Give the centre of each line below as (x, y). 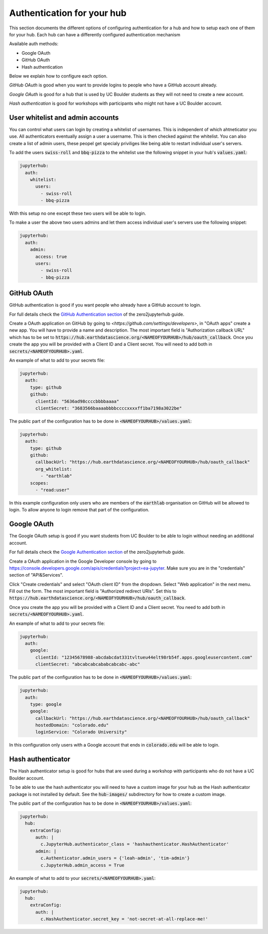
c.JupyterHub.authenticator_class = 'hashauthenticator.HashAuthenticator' (135, 844)
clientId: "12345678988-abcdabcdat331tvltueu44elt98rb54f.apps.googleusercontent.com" (144, 657)
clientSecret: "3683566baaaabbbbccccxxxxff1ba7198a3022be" (109, 408)
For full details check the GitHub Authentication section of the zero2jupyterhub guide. (97, 314)
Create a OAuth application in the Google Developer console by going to (83, 561)
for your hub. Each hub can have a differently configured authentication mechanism (95, 34)
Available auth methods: (34, 44)
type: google (46, 704)
